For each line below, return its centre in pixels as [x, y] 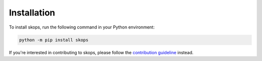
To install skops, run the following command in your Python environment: [82, 27]
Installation [32, 13]
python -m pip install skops [54, 40]
